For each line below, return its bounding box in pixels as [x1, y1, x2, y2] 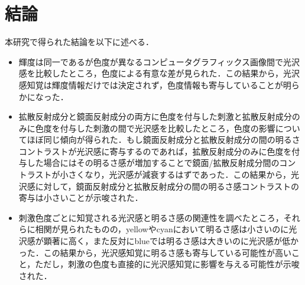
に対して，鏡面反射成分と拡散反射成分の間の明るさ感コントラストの [35, 180, 300, 192]
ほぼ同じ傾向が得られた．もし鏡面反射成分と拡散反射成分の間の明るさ [27, 133, 300, 146]
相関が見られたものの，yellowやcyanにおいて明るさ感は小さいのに [35, 223, 289, 235]
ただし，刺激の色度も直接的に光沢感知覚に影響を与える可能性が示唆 [35, 258, 300, 270]
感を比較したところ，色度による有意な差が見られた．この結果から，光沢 [18, 67, 300, 79]
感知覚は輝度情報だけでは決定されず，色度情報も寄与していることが [18, 78, 283, 91]
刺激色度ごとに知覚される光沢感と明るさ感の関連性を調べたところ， [18, 211, 284, 223]
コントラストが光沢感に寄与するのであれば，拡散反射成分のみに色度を [18, 145, 292, 157]
